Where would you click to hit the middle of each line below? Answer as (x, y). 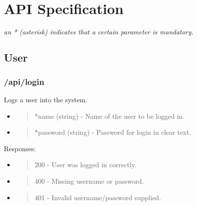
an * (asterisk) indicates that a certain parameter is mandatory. (99, 31)
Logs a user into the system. (46, 100)
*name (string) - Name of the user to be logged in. (109, 116)
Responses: (20, 148)
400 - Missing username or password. (89, 181)
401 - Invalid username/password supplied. (98, 197)
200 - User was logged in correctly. (85, 165)
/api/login (24, 81)
